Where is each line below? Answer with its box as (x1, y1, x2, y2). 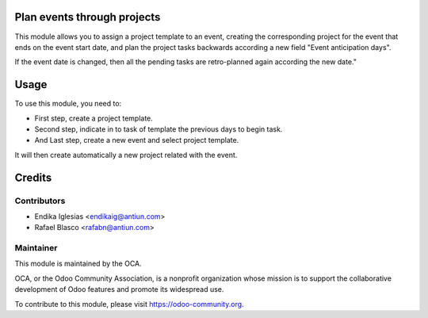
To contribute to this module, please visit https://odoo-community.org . (14, 299, 245, 308)
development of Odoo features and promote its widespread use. (14, 285, 224, 294)
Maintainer (14, 243, 58, 254)
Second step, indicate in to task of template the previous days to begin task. (34, 124, 283, 134)
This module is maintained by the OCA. (14, 259, 142, 269)
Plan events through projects (14, 10, 161, 24)
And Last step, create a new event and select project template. (34, 136, 239, 145)
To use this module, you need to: (14, 99, 122, 109)
